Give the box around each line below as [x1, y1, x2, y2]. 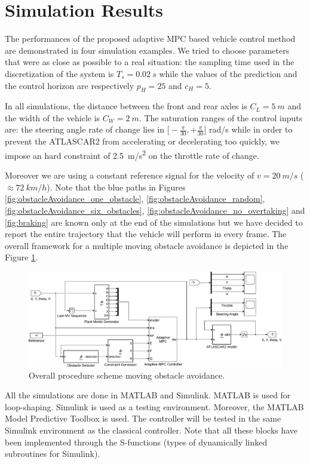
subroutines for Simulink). [5, 447, 100, 460]
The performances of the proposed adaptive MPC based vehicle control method [5, 32, 296, 45]
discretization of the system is [5, 67, 114, 79]
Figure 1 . [5, 251, 38, 263]
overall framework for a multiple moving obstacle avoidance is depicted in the [5, 239, 288, 251]
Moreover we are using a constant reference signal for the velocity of [5, 169, 254, 182]
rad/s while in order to [209, 123, 293, 136]
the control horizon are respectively [5, 79, 134, 91]
